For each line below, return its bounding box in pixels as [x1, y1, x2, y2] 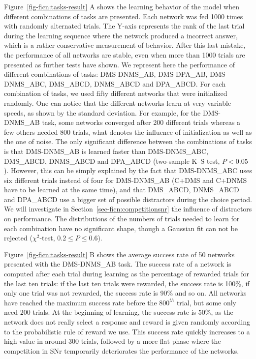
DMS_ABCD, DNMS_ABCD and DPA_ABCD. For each [49, 78, 226, 89]
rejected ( [4, 233, 32, 243]
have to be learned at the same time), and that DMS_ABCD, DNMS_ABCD [4, 184, 239, 195]
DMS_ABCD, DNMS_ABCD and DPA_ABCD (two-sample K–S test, [4, 155, 220, 166]
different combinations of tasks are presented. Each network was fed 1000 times [4, 11, 243, 21]
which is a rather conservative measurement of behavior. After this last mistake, [4, 40, 246, 50]
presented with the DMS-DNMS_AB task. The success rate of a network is [4, 259, 231, 269]
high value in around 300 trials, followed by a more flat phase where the [4, 336, 221, 346]
